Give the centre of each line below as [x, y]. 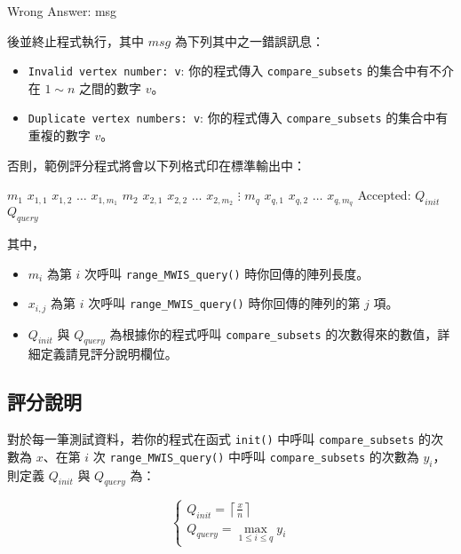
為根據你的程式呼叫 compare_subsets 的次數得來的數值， [274, 333]
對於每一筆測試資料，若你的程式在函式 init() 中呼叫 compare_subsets [211, 439]
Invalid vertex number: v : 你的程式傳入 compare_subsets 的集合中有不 [234, 71]
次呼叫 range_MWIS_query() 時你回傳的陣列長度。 [227, 273]
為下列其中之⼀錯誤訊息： [249, 40]
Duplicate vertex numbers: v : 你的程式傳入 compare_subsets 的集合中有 [238, 118]
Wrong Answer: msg [62, 11]
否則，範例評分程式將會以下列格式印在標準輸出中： [156, 165]
